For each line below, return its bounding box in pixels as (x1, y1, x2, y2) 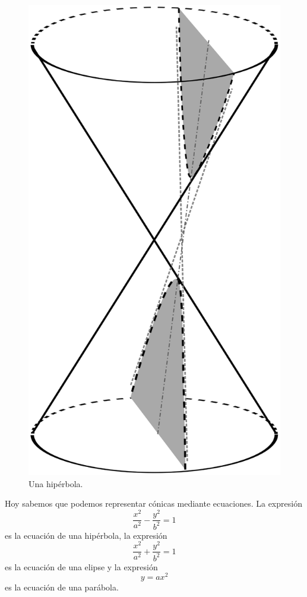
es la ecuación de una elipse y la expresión (5, 560, 158, 573)
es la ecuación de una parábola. (5, 581, 119, 593)
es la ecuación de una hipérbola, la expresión (5, 529, 167, 541)
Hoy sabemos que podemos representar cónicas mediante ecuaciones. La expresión (5, 497, 302, 510)
